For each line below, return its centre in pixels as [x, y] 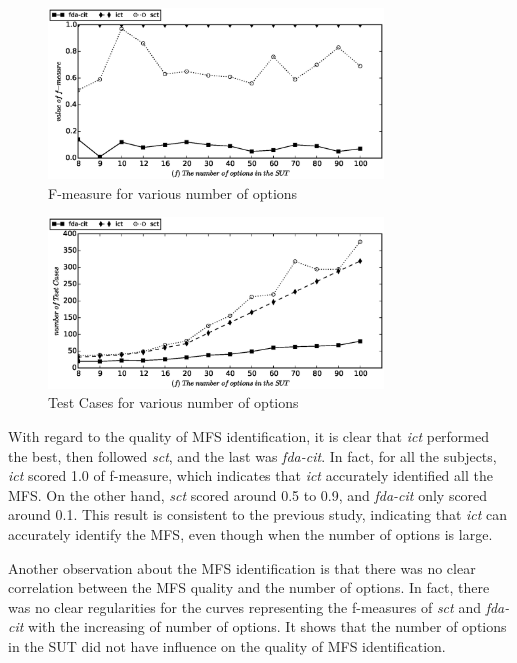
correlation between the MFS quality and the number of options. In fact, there [249, 587]
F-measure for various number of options [173, 192]
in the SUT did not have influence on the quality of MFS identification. [227, 645]
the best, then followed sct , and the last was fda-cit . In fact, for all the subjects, [252, 455]
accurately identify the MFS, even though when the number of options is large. [250, 533]
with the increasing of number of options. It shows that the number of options [267, 626]
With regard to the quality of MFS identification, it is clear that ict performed [249, 435]
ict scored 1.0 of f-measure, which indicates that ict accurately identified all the [250, 475]
